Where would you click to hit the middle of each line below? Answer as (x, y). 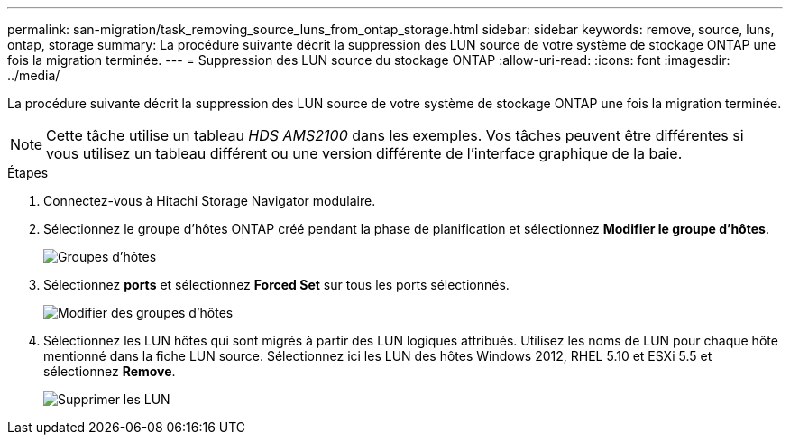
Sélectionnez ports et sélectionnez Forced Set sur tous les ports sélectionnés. (276, 285)
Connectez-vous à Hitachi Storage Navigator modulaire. (210, 201)
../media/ (34, 75)
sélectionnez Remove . (110, 371)
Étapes (28, 173)
